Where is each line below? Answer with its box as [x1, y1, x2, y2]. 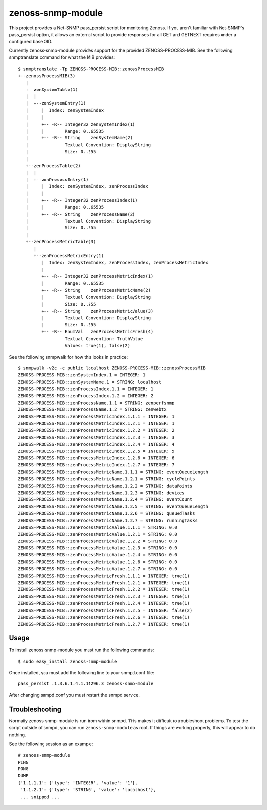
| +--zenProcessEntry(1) [25, 177, 89, 182]
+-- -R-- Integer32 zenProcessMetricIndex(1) [41, 273, 154, 279]
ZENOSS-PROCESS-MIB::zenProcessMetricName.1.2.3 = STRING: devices [18, 490, 185, 495]
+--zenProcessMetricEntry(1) [33, 253, 104, 259]
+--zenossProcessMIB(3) [18, 73, 76, 79]
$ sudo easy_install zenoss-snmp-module [18, 658, 117, 664]
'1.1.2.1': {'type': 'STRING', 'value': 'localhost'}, [20, 787, 156, 793]
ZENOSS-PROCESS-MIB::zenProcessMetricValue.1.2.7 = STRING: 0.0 [18, 566, 178, 572]
